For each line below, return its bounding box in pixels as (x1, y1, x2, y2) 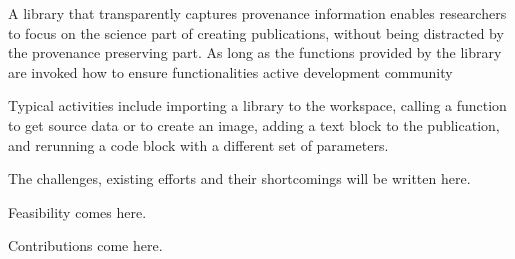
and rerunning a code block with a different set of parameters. (8, 134, 389, 155)
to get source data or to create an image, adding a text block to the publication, (8, 114, 500, 135)
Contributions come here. (8, 235, 163, 256)
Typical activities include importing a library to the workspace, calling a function (8, 95, 507, 116)
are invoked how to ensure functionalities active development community (8, 61, 453, 82)
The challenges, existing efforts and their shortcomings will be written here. (8, 168, 471, 189)
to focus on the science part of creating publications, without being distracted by (8, 22, 504, 43)
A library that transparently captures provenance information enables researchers (8, 3, 507, 23)
